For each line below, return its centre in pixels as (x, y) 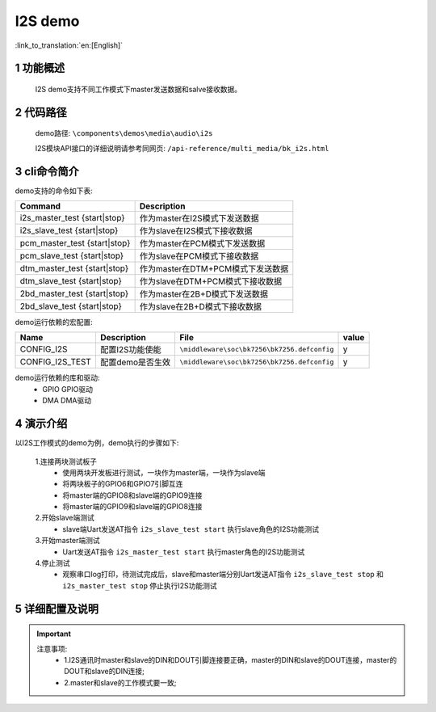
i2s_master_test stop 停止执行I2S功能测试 (140, 585)
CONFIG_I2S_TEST (56, 362)
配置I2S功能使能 (130, 350)
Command (40, 206)
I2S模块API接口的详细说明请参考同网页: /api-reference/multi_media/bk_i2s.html (182, 148)
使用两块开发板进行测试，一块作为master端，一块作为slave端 (164, 472)
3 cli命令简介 (47, 171)
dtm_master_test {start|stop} (74, 268)
